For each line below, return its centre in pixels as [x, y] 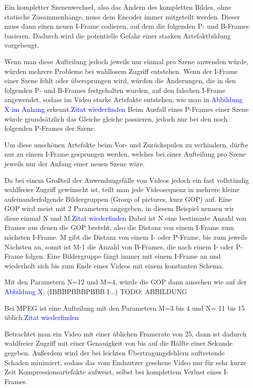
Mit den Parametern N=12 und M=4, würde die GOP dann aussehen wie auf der [126, 282]
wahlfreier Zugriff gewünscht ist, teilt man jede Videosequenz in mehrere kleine [122, 189]
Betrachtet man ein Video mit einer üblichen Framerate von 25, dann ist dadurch [126, 333]
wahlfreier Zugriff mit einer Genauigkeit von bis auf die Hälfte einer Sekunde [118, 343]
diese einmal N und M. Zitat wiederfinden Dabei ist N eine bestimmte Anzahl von [126, 218]
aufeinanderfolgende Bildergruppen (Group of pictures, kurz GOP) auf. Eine [118, 199]
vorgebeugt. [22, 45]
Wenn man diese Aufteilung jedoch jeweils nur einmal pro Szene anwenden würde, [126, 61]
